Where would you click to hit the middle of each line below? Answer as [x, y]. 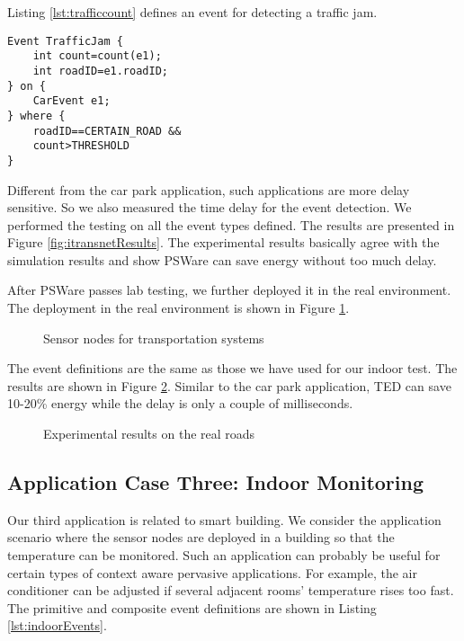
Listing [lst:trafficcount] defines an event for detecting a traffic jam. [192, 12]
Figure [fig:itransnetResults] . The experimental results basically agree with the [223, 242]
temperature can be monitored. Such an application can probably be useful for [224, 555]
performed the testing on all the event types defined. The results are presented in [231, 224]
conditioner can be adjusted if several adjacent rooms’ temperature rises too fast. [231, 590]
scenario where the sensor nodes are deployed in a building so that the [201, 537]
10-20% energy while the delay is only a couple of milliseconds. [180, 403]
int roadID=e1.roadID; [100, 71]
